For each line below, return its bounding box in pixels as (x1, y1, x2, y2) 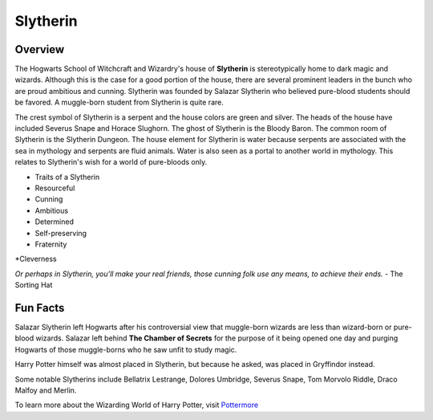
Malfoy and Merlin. (14, 385, 77, 395)
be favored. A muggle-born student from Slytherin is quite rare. (14, 97, 224, 108)
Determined (34, 217, 75, 226)
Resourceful (34, 183, 75, 193)
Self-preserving (34, 228, 87, 238)
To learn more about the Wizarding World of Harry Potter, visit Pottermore (14, 400, 259, 410)
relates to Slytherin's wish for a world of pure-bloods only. (14, 157, 208, 167)
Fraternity (34, 239, 67, 249)
